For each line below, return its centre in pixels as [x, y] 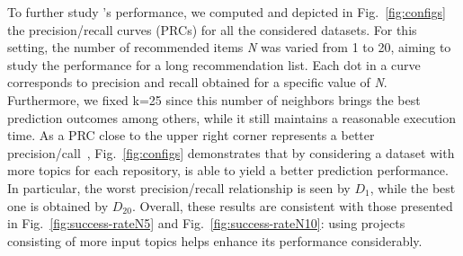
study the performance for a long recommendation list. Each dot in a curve [214, 64]
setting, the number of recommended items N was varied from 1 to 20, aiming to [229, 47]
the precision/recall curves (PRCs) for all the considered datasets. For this [212, 29]
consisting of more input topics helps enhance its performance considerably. [215, 240]
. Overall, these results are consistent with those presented [292, 205]
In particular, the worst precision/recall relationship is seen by [179, 187]
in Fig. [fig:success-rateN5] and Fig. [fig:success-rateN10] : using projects [206, 223]
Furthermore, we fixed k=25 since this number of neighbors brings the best [214, 99]
